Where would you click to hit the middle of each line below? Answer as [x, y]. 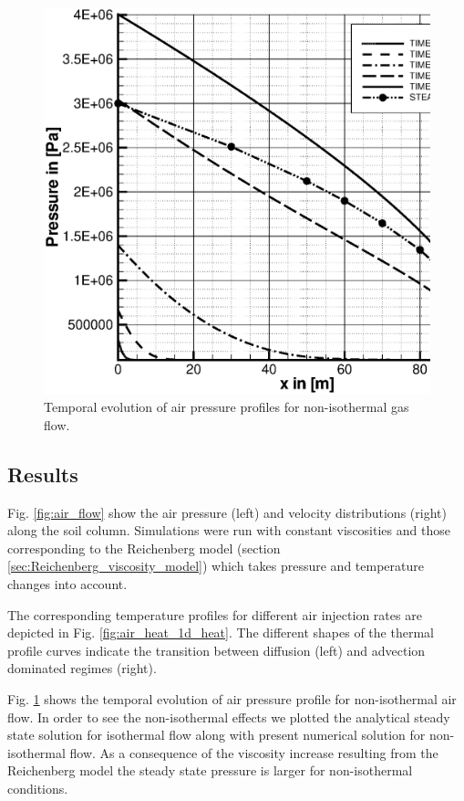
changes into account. [67, 583]
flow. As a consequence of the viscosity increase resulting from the [254, 752]
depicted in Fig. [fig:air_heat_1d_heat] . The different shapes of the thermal [221, 632]
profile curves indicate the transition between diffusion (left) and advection [217, 650]
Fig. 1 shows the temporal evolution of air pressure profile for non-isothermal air [232, 698]
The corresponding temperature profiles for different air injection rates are [215, 614]
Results [43, 474]
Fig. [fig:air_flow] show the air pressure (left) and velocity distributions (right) [227, 512]
